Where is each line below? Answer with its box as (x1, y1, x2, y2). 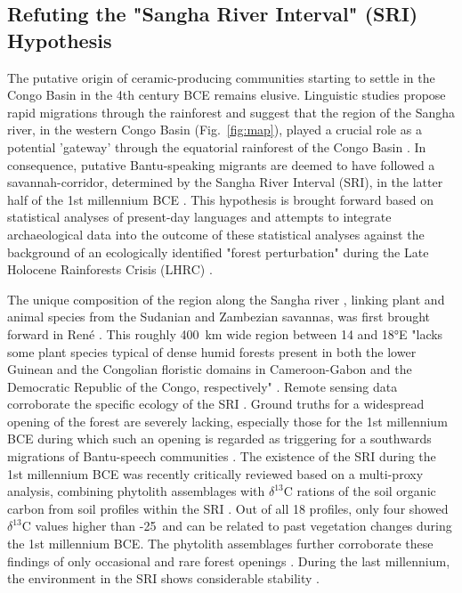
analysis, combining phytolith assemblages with (7, 482, 265, 500)
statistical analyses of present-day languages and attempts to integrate (7, 207, 392, 226)
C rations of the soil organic (283, 482, 436, 500)
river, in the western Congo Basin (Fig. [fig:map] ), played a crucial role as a (7, 120, 422, 139)
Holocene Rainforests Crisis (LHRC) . (7, 260, 213, 279)
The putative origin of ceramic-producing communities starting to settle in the (7, 68, 435, 86)
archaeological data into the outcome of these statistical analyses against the (7, 224, 425, 243)
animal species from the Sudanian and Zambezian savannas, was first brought (7, 307, 431, 326)
